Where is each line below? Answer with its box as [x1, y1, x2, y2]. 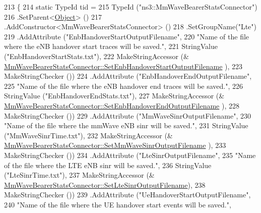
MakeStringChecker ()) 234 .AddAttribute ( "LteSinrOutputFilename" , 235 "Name [4, 149, 256, 160]
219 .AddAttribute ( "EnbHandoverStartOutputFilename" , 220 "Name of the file [4, 31, 249, 41]
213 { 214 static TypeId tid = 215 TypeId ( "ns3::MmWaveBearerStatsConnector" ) [4, 2, 257, 12]
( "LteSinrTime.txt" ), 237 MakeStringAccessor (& [4, 170, 155, 180]
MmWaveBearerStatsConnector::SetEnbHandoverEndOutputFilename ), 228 [4, 100, 239, 111]
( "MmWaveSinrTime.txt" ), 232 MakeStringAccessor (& [4, 130, 173, 140]
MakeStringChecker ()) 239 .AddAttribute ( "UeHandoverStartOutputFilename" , [4, 189, 251, 200]
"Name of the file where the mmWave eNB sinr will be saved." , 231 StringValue [4, 120, 248, 131]
